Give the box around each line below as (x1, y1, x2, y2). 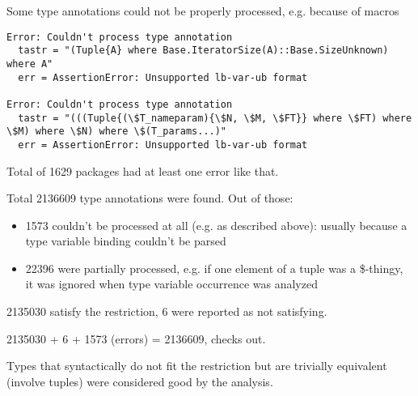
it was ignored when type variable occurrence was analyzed (25, 275, 318, 292)
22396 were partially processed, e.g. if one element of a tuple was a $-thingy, (25, 259, 403, 276)
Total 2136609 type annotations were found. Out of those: (6, 189, 293, 207)
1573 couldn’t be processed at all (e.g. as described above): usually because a (25, 216, 407, 233)
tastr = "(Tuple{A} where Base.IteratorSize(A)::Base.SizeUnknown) (18, 45, 389, 57)
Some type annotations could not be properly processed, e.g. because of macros (6, 2, 399, 19)
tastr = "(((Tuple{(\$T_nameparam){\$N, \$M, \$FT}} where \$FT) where (18, 112, 412, 124)
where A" (6, 57, 53, 70)
